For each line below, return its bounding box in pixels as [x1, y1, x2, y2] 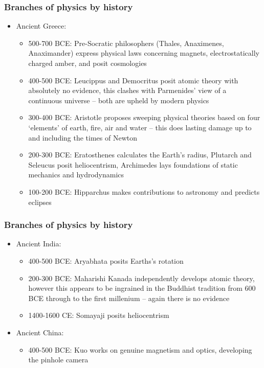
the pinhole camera [28, 354, 89, 365]
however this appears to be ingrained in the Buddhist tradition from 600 [28, 283, 256, 293]
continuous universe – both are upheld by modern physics [28, 95, 209, 105]
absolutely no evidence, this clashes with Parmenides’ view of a [28, 85, 227, 96]
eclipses [28, 196, 52, 207]
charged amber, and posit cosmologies [28, 58, 147, 68]
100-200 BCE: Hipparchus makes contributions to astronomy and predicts [28, 186, 260, 197]
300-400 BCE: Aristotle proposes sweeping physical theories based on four [28, 112, 260, 123]
